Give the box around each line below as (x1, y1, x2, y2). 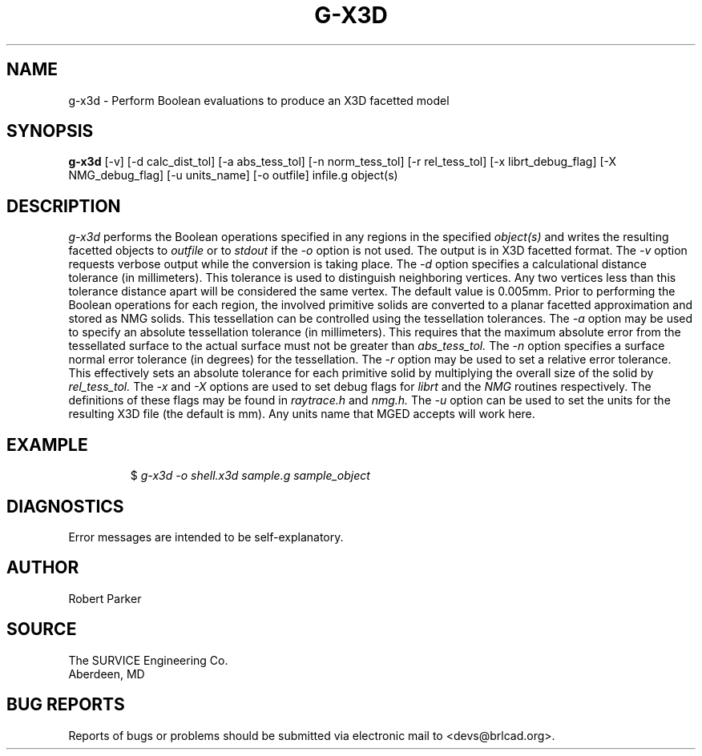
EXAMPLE (6, 434, 88, 455)
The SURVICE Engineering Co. (68, 653, 228, 667)
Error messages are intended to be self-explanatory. (68, 529, 344, 544)
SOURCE (6, 619, 77, 640)
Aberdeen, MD (68, 666, 145, 681)
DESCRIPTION (6, 195, 121, 216)
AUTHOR (6, 557, 79, 578)
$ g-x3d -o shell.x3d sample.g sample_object (130, 468, 370, 483)
